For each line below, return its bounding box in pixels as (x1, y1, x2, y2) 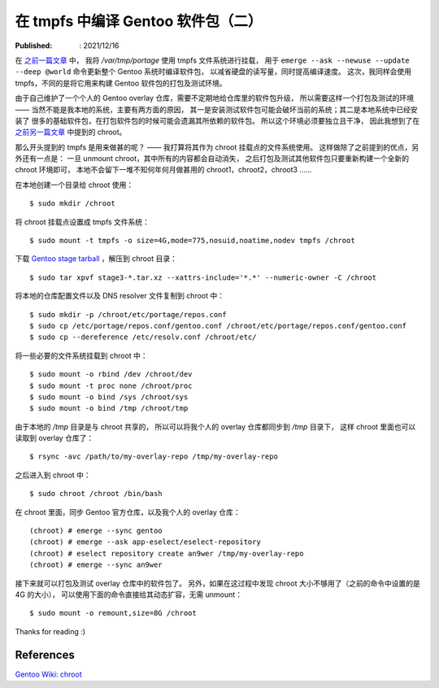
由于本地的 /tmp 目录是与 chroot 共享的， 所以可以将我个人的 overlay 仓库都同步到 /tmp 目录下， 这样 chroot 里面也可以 (15, 421, 416, 431)
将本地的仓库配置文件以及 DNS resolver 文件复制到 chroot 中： (15, 291, 225, 301)
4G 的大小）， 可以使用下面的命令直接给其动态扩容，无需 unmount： (15, 590, 243, 599)
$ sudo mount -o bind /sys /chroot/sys (29, 392, 189, 402)
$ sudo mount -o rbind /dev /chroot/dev (29, 370, 193, 379)
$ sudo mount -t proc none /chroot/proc (29, 381, 193, 390)
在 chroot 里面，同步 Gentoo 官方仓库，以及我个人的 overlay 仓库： (15, 507, 241, 516)
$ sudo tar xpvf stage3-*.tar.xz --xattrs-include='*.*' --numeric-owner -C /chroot (29, 272, 377, 282)
